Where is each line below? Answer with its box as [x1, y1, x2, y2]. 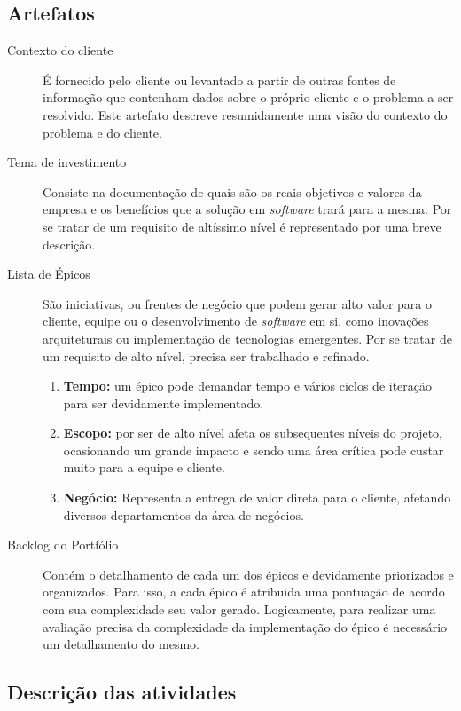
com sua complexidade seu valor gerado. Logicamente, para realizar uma [43, 600, 436, 619]
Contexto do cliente [7, 41, 113, 59]
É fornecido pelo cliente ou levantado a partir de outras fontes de [43, 70, 396, 89]
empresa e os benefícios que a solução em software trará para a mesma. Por [43, 200, 452, 218]
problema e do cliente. [43, 122, 162, 141]
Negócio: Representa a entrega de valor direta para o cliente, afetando [63, 488, 451, 507]
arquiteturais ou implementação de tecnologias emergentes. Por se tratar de [43, 328, 452, 347]
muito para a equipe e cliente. [63, 458, 225, 477]
